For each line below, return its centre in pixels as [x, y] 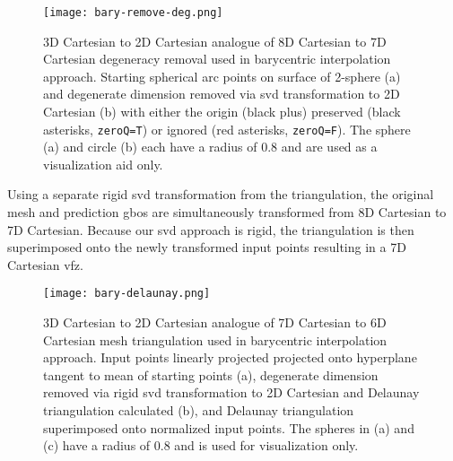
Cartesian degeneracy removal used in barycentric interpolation [217, 59]
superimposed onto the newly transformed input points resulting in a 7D [207, 247]
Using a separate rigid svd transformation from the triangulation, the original [221, 194]
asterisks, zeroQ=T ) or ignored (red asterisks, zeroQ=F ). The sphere [227, 129]
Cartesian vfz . [45, 264]
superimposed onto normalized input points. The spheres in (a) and [229, 427]
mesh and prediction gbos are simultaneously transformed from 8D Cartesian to [227, 212]
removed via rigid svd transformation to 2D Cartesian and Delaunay [231, 392]
